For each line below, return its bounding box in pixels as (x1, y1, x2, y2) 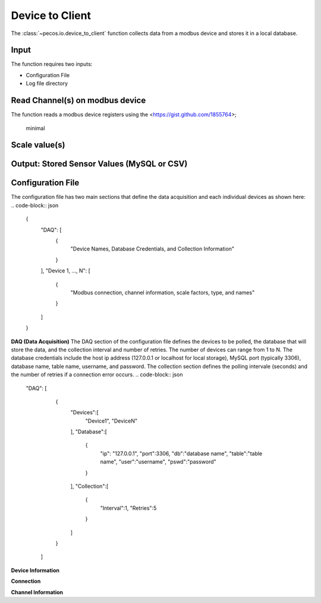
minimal (26, 125, 45, 132)
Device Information (11, 567, 59, 574)
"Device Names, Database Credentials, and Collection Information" (70, 245, 235, 252)
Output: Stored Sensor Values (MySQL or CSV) (11, 159, 188, 169)
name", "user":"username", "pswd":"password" (100, 458, 216, 465)
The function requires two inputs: (11, 61, 93, 68)
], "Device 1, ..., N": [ (40, 267, 90, 274)
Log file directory (26, 80, 68, 87)
